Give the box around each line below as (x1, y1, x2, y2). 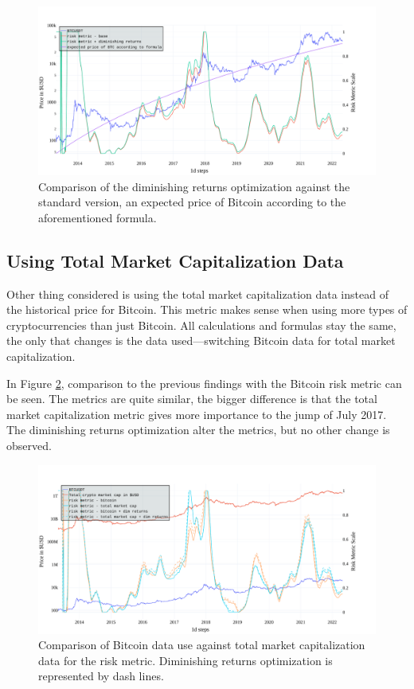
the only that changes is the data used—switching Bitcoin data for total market (6, 332, 396, 349)
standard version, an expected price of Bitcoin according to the (38, 194, 346, 210)
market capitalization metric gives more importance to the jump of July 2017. (6, 405, 387, 422)
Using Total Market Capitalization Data (6, 248, 344, 272)
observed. (6, 436, 52, 453)
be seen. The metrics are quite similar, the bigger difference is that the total (6, 390, 377, 407)
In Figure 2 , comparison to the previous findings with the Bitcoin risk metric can (6, 374, 402, 391)
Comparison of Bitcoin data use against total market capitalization (38, 636, 365, 653)
